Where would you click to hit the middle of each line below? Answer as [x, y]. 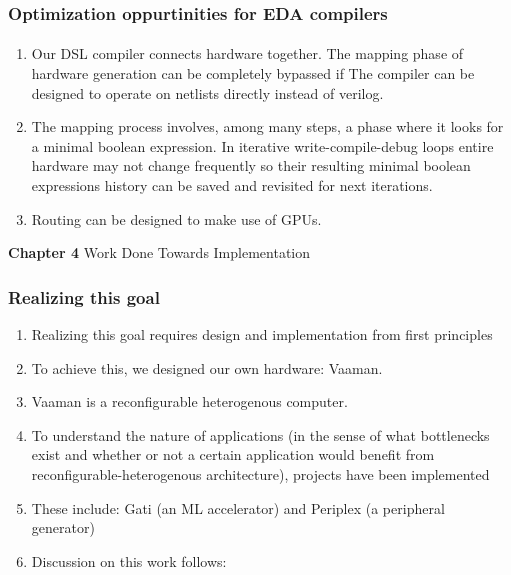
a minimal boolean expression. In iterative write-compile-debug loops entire [262, 145]
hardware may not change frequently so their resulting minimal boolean [251, 165]
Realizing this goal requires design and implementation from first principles [262, 334]
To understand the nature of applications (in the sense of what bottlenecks [260, 434]
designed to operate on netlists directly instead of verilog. [207, 92]
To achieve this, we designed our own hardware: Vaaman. [207, 367]
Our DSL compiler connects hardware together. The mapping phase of [247, 53]
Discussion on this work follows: [129, 560]
